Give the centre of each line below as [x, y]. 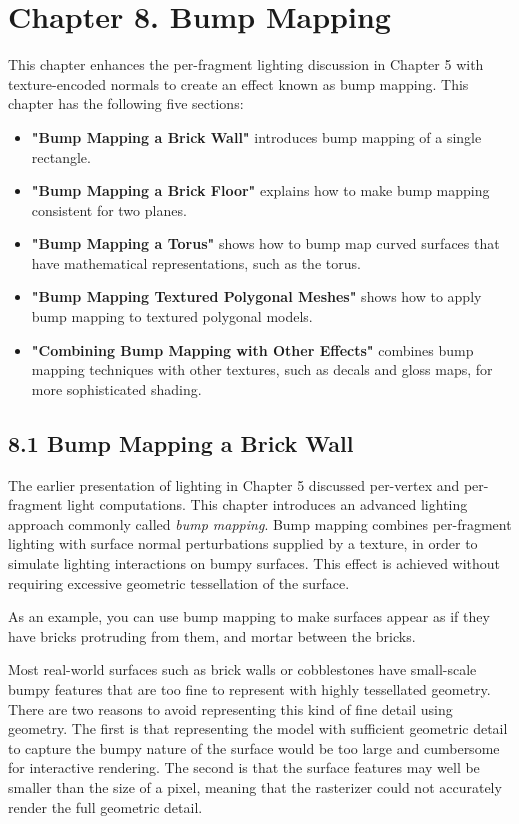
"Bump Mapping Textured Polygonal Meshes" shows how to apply [256, 296]
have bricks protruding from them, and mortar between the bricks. [212, 635]
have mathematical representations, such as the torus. [196, 262]
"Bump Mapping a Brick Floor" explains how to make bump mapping [260, 190]
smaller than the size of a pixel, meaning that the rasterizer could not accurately [255, 786]
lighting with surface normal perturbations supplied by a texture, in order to [243, 543]
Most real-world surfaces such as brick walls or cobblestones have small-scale [242, 669]
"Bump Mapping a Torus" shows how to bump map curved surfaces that [265, 243]
